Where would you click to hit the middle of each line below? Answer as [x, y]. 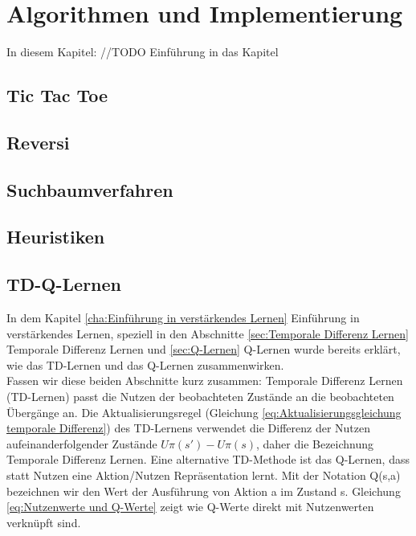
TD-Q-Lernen [64, 284]
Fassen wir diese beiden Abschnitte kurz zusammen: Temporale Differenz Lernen [205, 381]
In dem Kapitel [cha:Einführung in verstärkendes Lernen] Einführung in [183, 318]
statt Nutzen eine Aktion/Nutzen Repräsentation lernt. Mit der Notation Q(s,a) [204, 475]
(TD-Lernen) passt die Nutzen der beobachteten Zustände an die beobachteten [200, 397]
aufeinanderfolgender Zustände [82, 443]
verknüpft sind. [44, 522]
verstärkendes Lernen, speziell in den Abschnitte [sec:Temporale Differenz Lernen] [208, 333]
